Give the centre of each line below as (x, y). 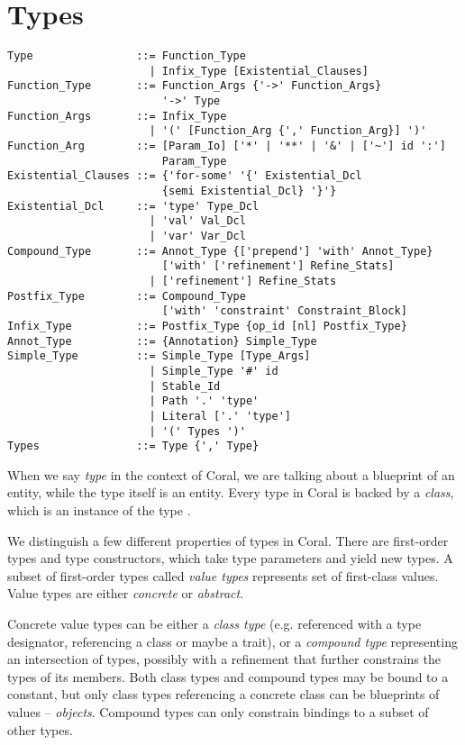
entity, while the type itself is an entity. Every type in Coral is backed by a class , (231, 492)
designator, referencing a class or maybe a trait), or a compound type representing (232, 641)
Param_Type (194, 161)
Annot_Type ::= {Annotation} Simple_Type (162, 341)
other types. (40, 729)
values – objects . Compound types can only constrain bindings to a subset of (218, 711)
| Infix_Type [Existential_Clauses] (259, 71)
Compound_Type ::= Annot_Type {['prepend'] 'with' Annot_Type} (220, 251)
